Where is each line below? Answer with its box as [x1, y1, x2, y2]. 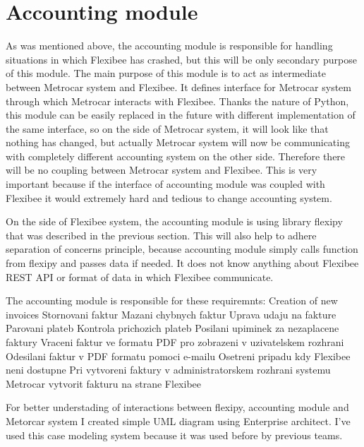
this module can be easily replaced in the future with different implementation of [6, 107, 356, 122]
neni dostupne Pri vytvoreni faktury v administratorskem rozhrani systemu [6, 362, 331, 377]
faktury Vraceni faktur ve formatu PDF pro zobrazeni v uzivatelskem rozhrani [6, 335, 344, 349]
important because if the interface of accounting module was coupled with [6, 177, 325, 191]
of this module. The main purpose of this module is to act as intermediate [6, 66, 326, 81]
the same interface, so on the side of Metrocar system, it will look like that [6, 121, 329, 136]
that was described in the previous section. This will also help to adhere [6, 227, 317, 242]
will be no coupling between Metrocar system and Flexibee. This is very [6, 162, 317, 177]
